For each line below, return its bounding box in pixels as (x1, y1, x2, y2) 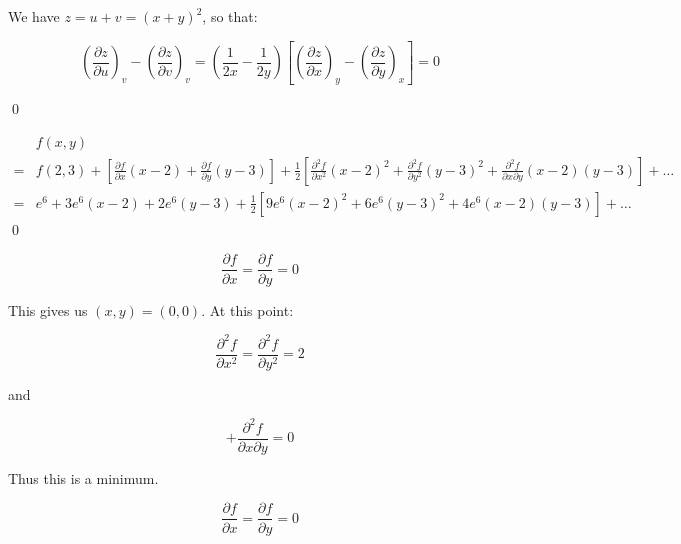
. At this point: (201, 299, 294, 320)
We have (8, 6, 60, 26)
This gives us (8, 299, 88, 320)
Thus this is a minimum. (8, 467, 159, 488)
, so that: (202, 6, 258, 26)
